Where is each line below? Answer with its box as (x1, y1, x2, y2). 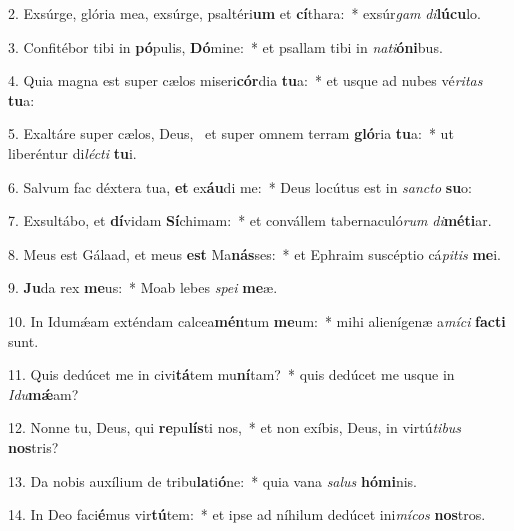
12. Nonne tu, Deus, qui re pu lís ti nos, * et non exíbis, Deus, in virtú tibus (8, 417, 462, 438)
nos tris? (8, 436, 59, 457)
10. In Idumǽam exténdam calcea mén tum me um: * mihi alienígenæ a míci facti (8, 310, 506, 331)
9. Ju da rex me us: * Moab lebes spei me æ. (8, 277, 278, 298)
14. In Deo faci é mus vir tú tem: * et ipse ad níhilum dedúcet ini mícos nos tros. (8, 504, 486, 525)
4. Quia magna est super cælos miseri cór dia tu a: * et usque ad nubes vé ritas (8, 70, 483, 91)
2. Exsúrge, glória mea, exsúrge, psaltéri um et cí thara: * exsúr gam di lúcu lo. (8, 3, 481, 23)
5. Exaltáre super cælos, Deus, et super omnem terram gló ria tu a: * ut (8, 123, 454, 144)
